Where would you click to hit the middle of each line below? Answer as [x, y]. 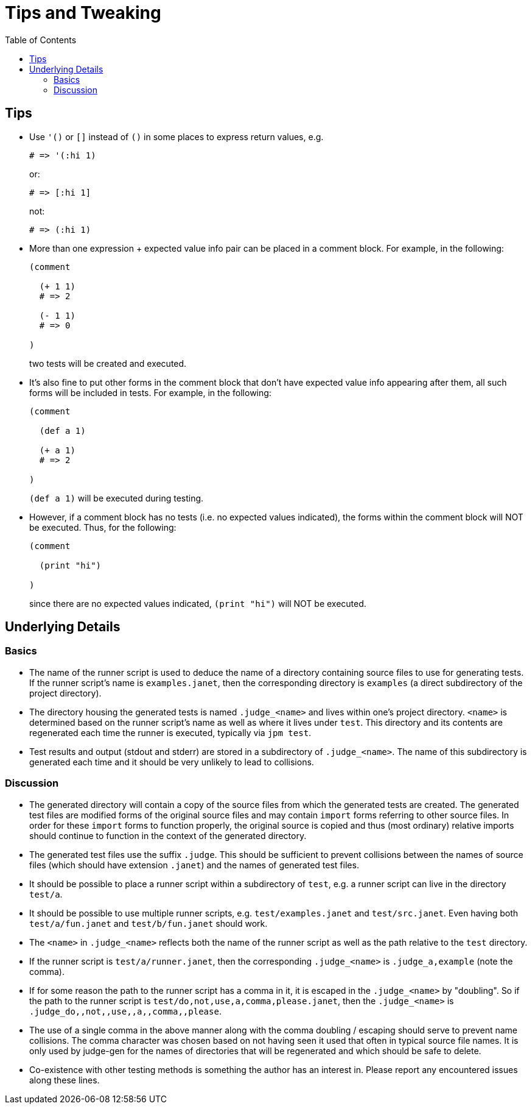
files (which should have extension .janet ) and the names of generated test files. [194, 865]
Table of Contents [41, 40]
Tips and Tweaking [83, 13]
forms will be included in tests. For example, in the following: [150, 392]
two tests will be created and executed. [108, 363]
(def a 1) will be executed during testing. [117, 498]
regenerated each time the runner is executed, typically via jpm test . [170, 732]
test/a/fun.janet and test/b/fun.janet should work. [149, 923]
